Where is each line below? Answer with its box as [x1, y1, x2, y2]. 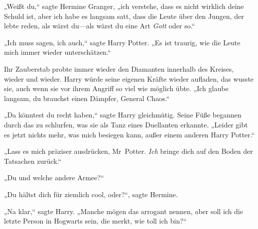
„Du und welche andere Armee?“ [4, 172, 104, 183]
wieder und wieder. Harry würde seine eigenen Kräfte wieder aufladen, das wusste [4, 73, 254, 84]
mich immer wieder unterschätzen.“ [4, 47, 111, 57]
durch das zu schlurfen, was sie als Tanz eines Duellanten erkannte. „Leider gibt [4, 119, 248, 129]
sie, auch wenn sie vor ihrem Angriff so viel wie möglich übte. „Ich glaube [4, 83, 229, 94]
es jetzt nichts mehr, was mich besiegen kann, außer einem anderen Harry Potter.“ [4, 129, 255, 139]
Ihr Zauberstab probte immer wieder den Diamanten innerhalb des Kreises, [4, 63, 234, 74]
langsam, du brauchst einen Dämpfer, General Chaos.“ [4, 93, 170, 103]
